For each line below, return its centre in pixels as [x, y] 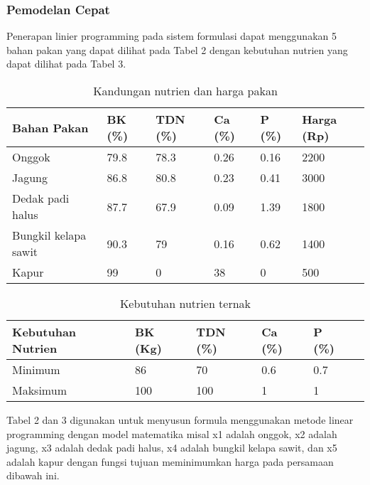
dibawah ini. [33, 475]
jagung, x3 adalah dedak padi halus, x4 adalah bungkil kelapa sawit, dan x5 [172, 448]
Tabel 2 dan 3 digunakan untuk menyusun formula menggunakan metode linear [180, 420]
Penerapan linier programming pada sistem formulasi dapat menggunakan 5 [172, 36]
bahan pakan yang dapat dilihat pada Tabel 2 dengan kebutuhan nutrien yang [177, 49]
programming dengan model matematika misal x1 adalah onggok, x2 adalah [172, 433]
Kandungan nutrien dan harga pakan [185, 91]
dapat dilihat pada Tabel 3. [66, 64]
